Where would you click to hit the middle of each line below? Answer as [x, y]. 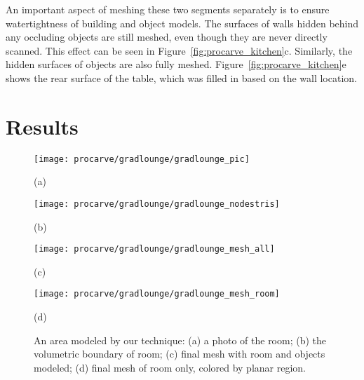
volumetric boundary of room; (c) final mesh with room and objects [180, 354]
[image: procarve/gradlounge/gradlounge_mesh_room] [157, 294]
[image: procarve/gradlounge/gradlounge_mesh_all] [154, 249]
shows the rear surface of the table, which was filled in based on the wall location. [181, 77]
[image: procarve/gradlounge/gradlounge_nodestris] [157, 204]
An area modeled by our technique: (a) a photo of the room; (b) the [180, 340]
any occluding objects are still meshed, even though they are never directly [167, 37]
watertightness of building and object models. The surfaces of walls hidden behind [182, 23]
